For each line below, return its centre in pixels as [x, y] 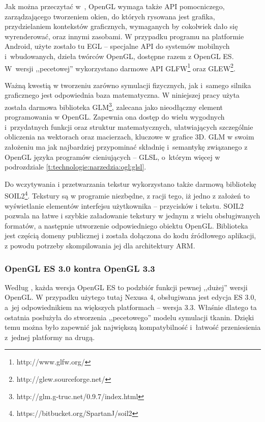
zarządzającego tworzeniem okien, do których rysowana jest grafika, [110, 16]
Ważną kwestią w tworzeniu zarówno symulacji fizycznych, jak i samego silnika [128, 85]
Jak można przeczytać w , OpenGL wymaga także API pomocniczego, [115, 6]
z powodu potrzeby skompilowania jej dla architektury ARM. [100, 246]
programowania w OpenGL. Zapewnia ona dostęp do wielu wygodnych [115, 117]
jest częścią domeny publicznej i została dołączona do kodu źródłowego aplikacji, [130, 235]
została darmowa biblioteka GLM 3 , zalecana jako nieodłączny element [114, 106]
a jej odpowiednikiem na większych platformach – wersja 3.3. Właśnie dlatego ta [131, 307]
